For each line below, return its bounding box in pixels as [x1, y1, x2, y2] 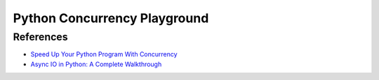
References [13, 31, 68, 43]
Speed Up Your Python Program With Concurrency [30, 50, 178, 58]
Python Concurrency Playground [13, 10, 209, 26]
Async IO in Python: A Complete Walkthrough [30, 60, 162, 68]
